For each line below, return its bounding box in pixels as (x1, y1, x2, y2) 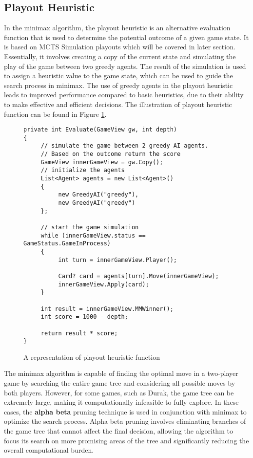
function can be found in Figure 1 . (4, 109, 107, 119)
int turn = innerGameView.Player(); (58, 256, 177, 263)
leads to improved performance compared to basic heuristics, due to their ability (4, 89, 244, 100)
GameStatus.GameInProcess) (23, 240, 111, 247)
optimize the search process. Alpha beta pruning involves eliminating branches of (4, 416, 246, 426)
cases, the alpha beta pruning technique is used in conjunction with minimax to (4, 406, 247, 416)
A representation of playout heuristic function (23, 351, 160, 362)
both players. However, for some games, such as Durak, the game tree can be (4, 387, 234, 397)
